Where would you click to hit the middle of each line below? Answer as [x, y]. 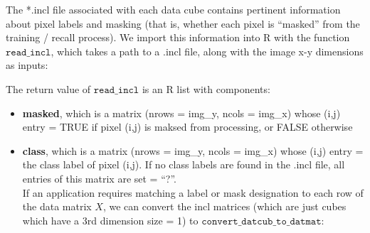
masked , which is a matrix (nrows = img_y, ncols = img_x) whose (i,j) [181, 113]
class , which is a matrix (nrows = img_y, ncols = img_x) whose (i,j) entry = [193, 150]
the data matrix [57, 206]
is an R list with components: [206, 88]
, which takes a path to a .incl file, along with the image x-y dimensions [207, 51]
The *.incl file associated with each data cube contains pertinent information [173, 9]
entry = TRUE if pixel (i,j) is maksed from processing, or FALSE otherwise [187, 127]
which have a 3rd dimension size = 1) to [110, 220]
